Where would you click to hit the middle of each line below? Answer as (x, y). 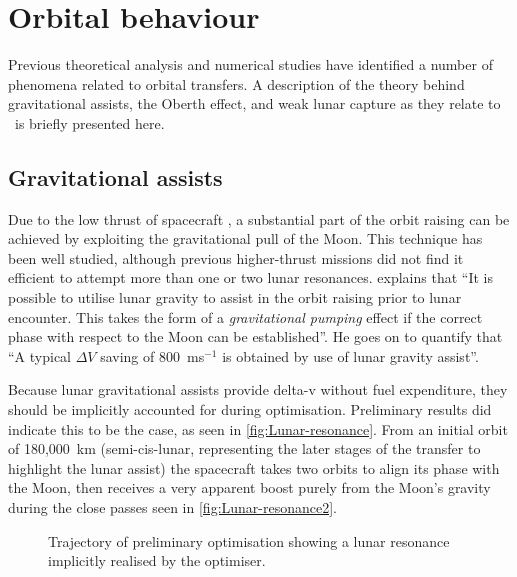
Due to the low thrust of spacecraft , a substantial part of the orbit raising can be (259, 218)
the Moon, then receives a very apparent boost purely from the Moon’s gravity (249, 487)
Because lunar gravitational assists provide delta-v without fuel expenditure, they (258, 389)
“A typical (39, 355)
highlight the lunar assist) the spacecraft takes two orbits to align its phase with (254, 467)
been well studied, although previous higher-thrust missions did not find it (236, 257)
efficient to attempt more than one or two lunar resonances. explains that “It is (250, 277)
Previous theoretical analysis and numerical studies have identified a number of (250, 64)
